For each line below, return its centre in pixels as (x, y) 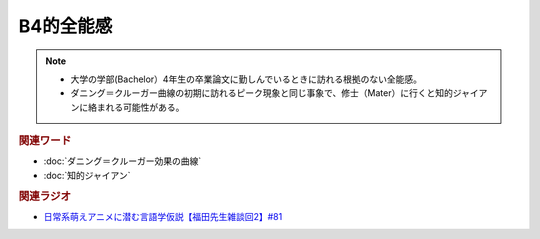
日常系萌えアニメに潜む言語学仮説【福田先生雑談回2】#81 (163, 216)
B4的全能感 (65, 26)
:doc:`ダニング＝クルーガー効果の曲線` (122, 161)
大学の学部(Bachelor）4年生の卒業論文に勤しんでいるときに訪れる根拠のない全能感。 (246, 79)
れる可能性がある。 (145, 107)
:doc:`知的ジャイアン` (87, 175)
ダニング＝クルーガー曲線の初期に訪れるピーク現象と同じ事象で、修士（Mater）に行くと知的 (262, 93)
